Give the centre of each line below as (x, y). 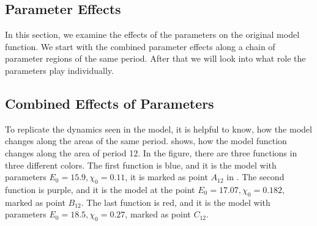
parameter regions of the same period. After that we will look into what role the (155, 58)
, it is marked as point (166, 177)
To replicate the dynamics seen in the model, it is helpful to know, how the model (158, 129)
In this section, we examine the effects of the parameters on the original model (152, 35)
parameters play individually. (59, 70)
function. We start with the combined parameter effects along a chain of (140, 46)
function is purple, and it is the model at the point (100, 189)
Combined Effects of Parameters (110, 103)
